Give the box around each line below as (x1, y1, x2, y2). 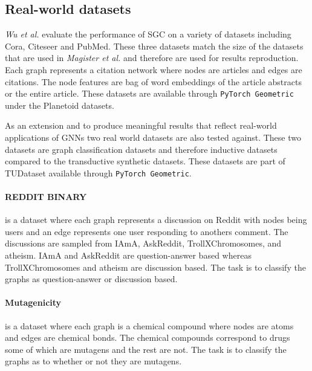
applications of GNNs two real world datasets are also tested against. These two (5, 131, 301, 144)
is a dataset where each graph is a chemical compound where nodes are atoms (5, 319, 294, 332)
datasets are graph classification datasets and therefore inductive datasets (5, 143, 278, 155)
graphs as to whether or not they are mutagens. (5, 355, 182, 367)
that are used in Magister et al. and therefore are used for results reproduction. (5, 51, 299, 64)
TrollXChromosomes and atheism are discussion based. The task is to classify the (5, 260, 306, 273)
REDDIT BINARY (5, 190, 87, 203)
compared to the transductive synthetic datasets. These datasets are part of (5, 155, 285, 167)
